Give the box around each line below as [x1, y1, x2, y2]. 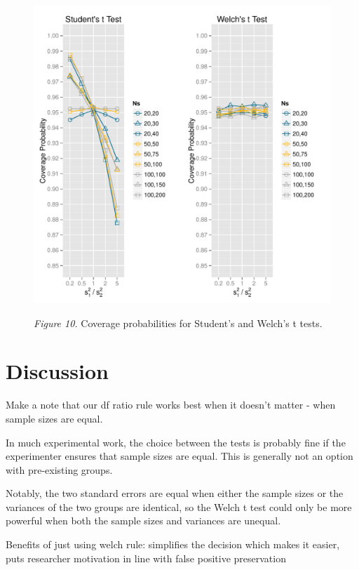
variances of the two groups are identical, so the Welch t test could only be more [6, 499, 352, 514]
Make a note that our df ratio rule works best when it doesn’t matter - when [6, 397, 336, 412]
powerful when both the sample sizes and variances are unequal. [6, 513, 281, 528]
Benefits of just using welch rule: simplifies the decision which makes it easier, [6, 537, 340, 552]
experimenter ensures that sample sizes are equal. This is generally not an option [6, 449, 353, 463]
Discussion [6, 357, 109, 385]
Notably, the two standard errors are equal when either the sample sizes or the [6, 486, 344, 501]
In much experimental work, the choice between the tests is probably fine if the [6, 435, 346, 449]
